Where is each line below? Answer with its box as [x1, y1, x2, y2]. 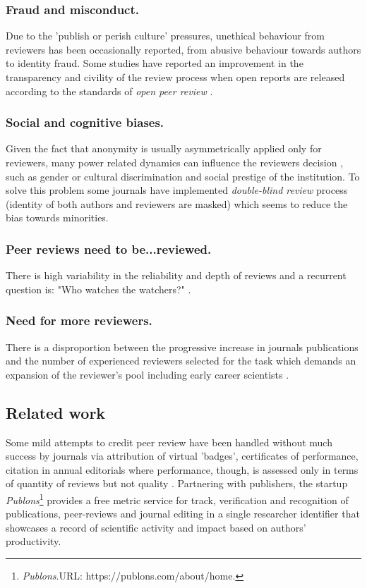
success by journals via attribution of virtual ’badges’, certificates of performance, [6, 448, 359, 463]
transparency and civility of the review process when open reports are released [6, 70, 345, 84]
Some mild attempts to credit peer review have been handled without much [6, 434, 332, 449]
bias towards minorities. [6, 210, 109, 225]
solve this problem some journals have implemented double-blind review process [6, 183, 348, 197]
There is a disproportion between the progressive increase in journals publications [6, 339, 359, 354]
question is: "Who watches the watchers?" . [6, 281, 191, 296]
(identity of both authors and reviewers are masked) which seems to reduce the [6, 196, 348, 211]
